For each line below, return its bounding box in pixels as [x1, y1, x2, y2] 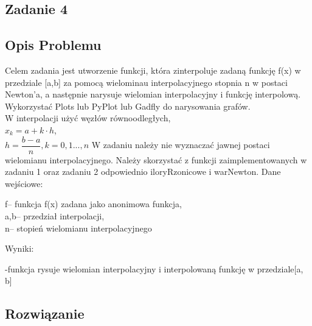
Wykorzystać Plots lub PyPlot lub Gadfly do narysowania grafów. [5, 99, 251, 112]
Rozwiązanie [5, 304, 85, 323]
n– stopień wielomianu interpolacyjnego [5, 221, 152, 234]
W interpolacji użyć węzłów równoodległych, [5, 112, 171, 124]
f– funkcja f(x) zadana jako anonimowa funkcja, [5, 197, 182, 210]
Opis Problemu [5, 35, 102, 54]
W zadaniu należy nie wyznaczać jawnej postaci [91, 138, 270, 151]
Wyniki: [5, 242, 34, 255]
